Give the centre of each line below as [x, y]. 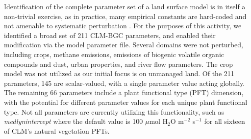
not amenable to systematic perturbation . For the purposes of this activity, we [123, 26]
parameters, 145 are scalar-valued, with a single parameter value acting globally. [125, 83]
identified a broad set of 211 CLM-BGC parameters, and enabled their [110, 35]
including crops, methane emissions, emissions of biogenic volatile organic [114, 54]
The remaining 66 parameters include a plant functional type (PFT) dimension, [124, 92]
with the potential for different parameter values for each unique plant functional [126, 102]
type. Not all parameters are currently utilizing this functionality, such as [114, 111]
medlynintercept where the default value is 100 [74, 121]
